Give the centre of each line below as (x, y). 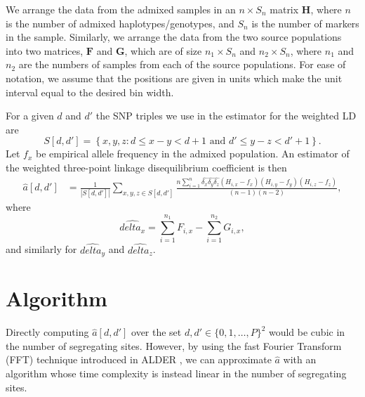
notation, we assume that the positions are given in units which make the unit (174, 78)
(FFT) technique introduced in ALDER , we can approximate (139, 359)
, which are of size (163, 50)
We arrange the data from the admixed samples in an (121, 9)
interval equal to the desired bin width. (90, 92)
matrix (284, 9)
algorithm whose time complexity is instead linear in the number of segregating (176, 373)
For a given (30, 116)
